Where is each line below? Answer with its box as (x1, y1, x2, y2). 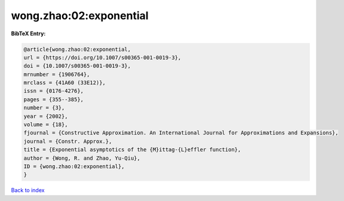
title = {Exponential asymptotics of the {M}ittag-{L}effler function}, (23, 147, 241, 153)
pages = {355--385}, (23, 96, 84, 103)
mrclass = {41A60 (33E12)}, (23, 80, 106, 86)
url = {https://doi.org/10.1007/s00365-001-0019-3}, (23, 54, 182, 61)
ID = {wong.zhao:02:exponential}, (23, 163, 125, 170)
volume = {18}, (23, 121, 68, 128)
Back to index (11, 187, 45, 194)
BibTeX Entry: (11, 30, 46, 37)
